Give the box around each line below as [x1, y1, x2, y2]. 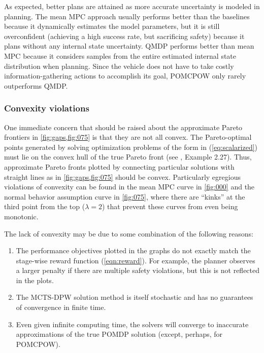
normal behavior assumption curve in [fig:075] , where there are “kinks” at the [4, 191, 245, 202]
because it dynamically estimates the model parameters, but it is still [4, 21, 220, 31]
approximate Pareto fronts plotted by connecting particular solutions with [4, 161, 235, 172]
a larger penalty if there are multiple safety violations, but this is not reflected [16, 265, 260, 276]
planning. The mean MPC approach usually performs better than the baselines [4, 11, 250, 21]
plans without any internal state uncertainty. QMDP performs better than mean [4, 41, 254, 51]
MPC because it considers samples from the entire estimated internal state [4, 50, 237, 61]
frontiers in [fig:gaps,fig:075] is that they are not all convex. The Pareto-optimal [4, 132, 252, 142]
